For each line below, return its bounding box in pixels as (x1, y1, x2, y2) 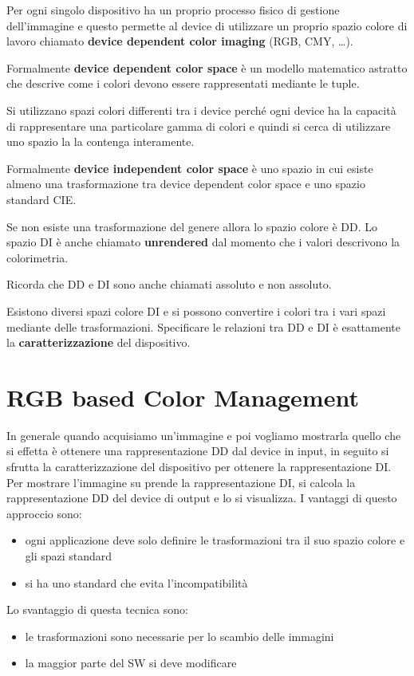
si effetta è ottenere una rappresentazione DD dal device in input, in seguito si (6, 442, 389, 459)
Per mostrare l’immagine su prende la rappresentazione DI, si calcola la (6, 474, 356, 490)
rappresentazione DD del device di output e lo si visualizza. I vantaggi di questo (6, 489, 397, 506)
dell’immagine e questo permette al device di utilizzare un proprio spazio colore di (6, 17, 408, 33)
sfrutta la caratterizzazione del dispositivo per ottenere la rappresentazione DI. (6, 458, 392, 474)
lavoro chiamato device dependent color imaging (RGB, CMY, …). (6, 33, 353, 49)
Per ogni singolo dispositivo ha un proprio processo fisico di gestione (6, 2, 340, 18)
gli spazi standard (25, 547, 112, 564)
